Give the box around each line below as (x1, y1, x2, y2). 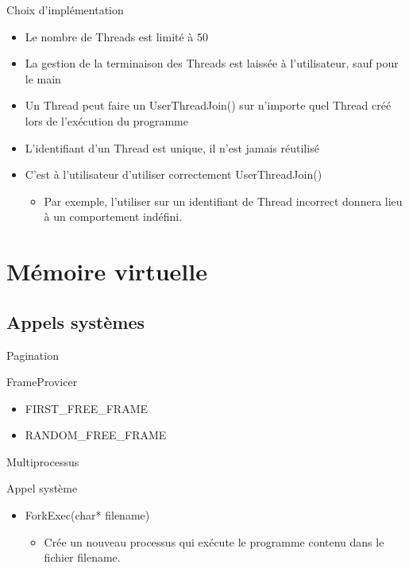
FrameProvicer (6, 373, 78, 390)
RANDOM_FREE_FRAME (25, 427, 167, 443)
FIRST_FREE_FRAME (25, 400, 149, 416)
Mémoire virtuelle (6, 255, 207, 288)
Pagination (6, 346, 59, 363)
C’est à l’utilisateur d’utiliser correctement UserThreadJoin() (25, 166, 322, 183)
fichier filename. (44, 549, 121, 566)
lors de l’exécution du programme (25, 112, 188, 129)
